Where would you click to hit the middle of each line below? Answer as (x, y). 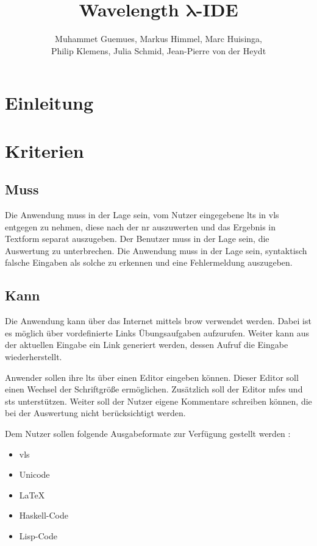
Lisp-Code (38, 535)
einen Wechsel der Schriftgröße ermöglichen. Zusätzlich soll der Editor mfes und (154, 389)
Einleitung (49, 103)
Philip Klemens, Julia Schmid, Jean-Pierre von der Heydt (158, 50)
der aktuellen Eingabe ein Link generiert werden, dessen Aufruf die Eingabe (147, 345)
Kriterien (45, 150)
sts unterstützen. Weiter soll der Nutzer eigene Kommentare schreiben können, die (158, 401)
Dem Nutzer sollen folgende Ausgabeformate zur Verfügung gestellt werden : (148, 433)
